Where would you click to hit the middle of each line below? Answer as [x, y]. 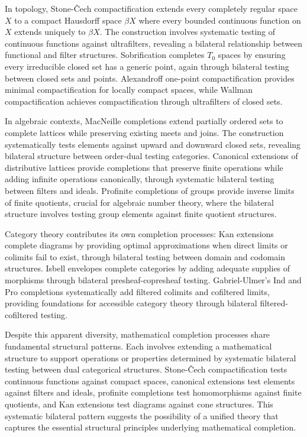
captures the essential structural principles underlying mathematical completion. [151, 427]
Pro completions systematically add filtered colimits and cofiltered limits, [137, 291]
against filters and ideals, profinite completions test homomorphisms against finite [153, 392]
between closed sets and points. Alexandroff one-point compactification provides [150, 78]
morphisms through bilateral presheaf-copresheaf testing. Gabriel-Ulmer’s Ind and [153, 280]
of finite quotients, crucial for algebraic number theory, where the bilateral [139, 202]
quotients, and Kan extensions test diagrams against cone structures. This [139, 404]
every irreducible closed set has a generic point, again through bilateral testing [147, 66]
